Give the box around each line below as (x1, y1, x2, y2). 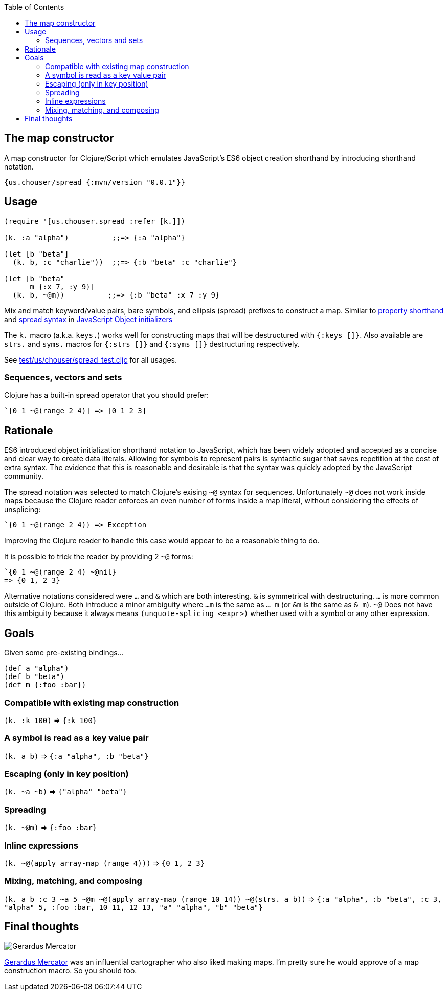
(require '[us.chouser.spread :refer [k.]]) (4, 217, 186, 225)
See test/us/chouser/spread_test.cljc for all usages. (4, 355, 177, 364)
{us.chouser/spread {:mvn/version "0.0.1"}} (4, 178, 186, 186)
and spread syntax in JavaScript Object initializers (4, 314, 173, 324)
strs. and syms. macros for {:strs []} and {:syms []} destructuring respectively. (4, 339, 300, 348)
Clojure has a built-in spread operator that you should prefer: (4, 391, 209, 400)
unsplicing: (4, 505, 41, 514)
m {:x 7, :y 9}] (30, 282, 95, 291)
